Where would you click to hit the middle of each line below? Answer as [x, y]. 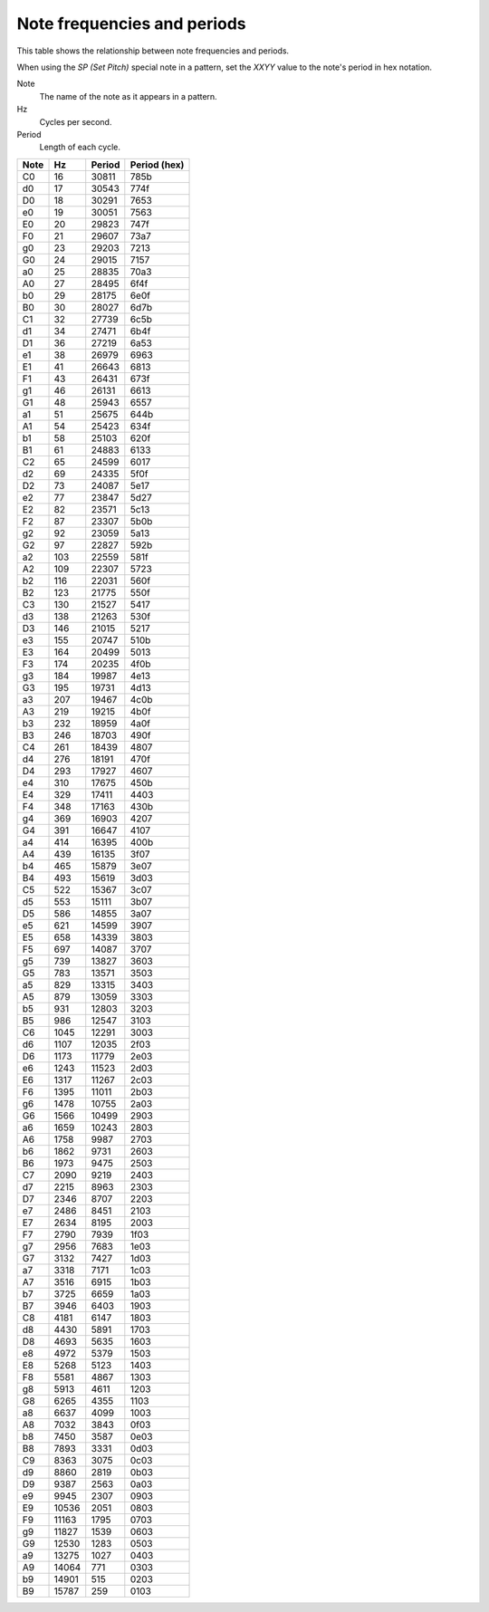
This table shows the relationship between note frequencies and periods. [153, 51]
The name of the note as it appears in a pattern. [128, 96]
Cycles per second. [76, 121]
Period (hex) [157, 165]
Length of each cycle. [80, 147]
